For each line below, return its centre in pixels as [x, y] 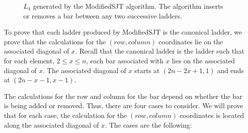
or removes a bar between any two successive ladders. [103, 15]
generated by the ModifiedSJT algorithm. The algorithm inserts [128, 6]
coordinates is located [212, 115]
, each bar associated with [125, 60]
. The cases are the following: [149, 124]
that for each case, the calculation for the [65, 115]
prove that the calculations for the [55, 41]
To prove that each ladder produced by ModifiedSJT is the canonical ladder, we [123, 32]
